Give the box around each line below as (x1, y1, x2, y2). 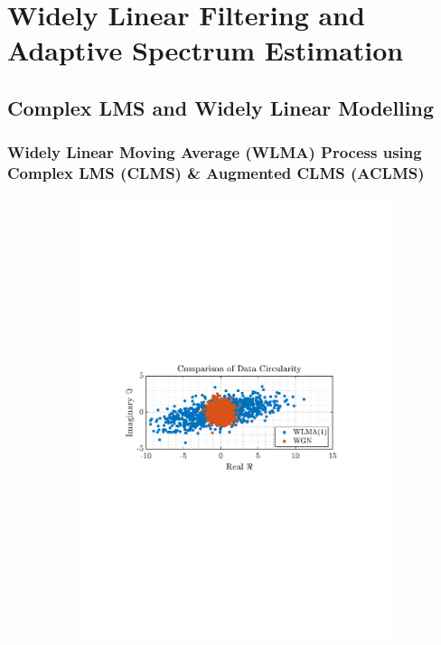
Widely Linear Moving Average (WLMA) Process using (7, 141, 422, 164)
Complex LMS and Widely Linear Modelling (7, 93, 435, 121)
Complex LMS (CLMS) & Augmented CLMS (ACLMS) (7, 162, 425, 184)
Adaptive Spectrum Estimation (7, 32, 404, 69)
